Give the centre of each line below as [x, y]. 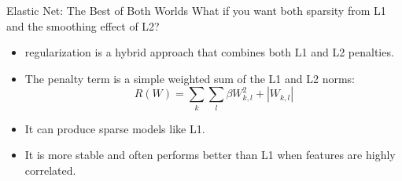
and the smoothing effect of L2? [83, 25]
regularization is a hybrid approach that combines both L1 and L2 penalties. [209, 52]
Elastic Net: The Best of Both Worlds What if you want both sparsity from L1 [196, 10]
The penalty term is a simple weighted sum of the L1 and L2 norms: [190, 78]
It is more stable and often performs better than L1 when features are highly [210, 155]
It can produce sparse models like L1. [115, 128]
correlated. [50, 170]
